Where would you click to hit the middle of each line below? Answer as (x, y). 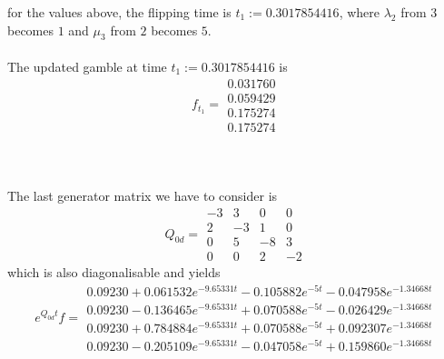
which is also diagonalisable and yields (114, 272)
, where (359, 12)
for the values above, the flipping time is (119, 12)
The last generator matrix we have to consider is (143, 196)
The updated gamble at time (87, 66)
